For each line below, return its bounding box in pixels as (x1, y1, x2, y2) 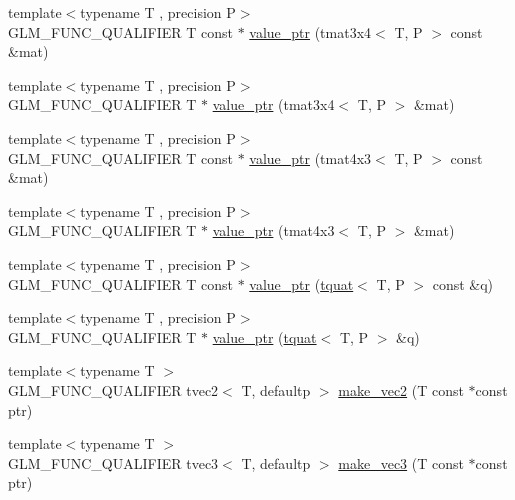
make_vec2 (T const (338, 379, 464, 400)
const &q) (432, 273, 494, 294)
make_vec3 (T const (338, 452, 464, 473)
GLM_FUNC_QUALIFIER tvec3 (8, 452, 219, 473)
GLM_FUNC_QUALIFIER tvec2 (8, 379, 219, 400)
